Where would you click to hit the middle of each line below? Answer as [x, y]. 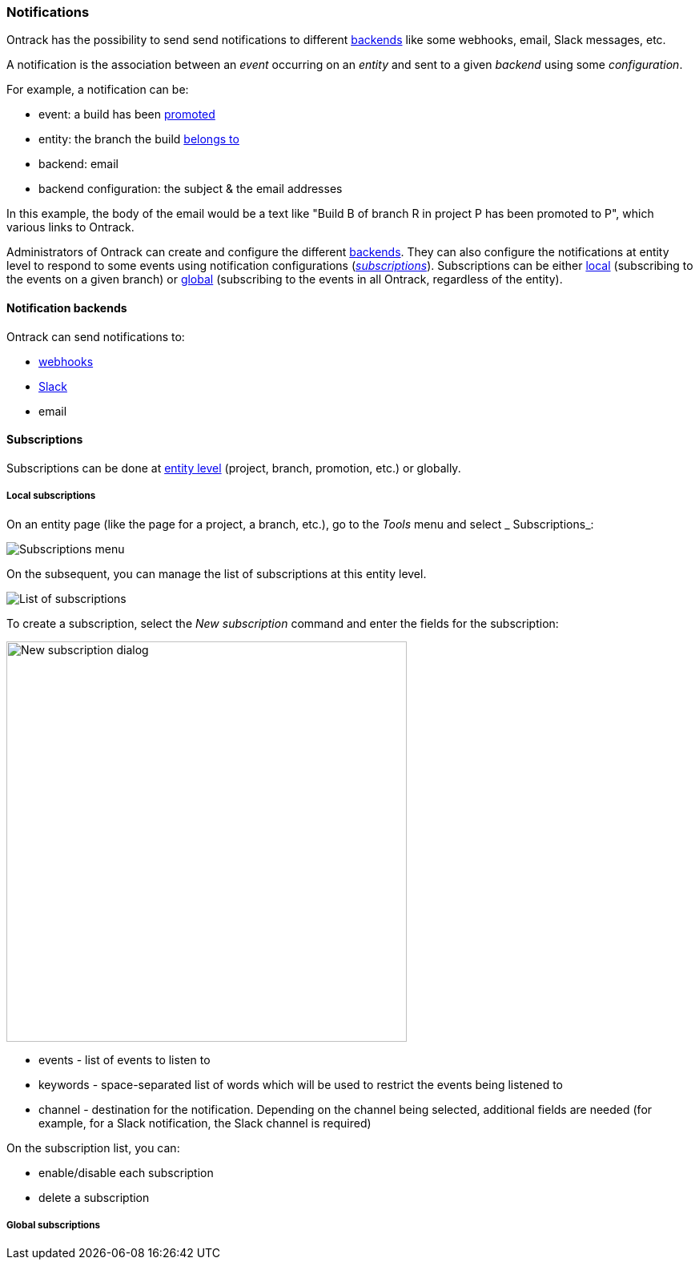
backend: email [78, 164]
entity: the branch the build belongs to [139, 139]
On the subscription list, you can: [93, 1147]
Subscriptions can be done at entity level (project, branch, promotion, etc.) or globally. [234, 468]
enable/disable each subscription [126, 1172]
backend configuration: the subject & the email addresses [191, 189]
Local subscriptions [51, 496]
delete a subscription [94, 1197]
